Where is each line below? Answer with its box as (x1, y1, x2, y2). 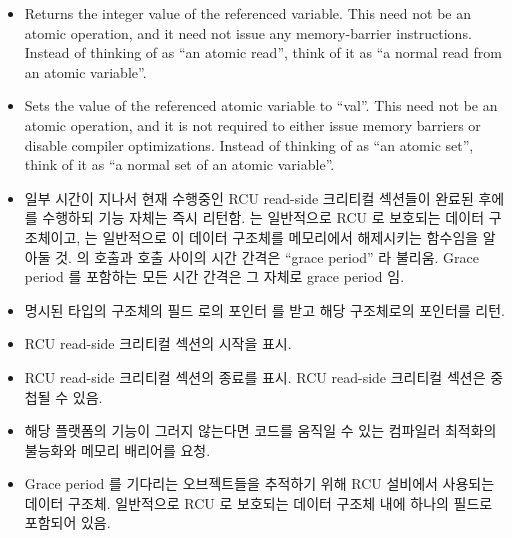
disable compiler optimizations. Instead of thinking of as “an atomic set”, (24, 134, 474, 155)
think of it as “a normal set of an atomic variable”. (24, 154, 335, 175)
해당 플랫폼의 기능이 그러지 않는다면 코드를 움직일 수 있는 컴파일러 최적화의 (24, 420, 497, 441)
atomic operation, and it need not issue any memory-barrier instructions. (24, 22, 472, 43)
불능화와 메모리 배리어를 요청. (24, 439, 211, 460)
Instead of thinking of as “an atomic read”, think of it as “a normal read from (24, 42, 502, 63)
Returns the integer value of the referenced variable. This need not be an (24, 3, 471, 23)
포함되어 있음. (24, 512, 111, 533)
